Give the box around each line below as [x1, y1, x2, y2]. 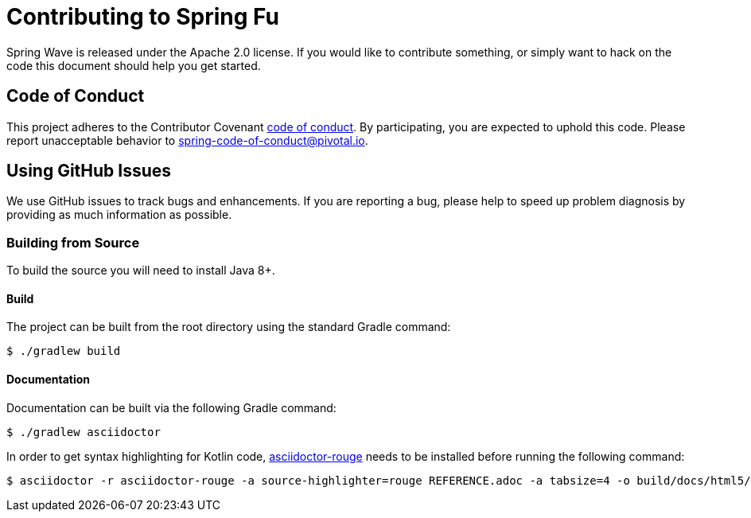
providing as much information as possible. [6, 208, 232, 222]
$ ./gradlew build [6, 345, 121, 358]
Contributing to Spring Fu [6, 3, 279, 30]
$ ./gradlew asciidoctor [6, 425, 161, 438]
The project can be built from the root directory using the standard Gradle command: [6, 320, 451, 334]
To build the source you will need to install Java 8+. [6, 263, 275, 278]
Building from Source [6, 234, 140, 251]
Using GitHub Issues [6, 161, 172, 181]
